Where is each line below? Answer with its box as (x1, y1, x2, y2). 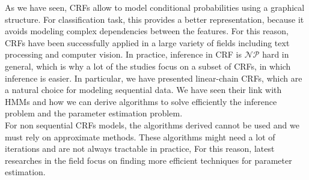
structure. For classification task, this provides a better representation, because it (5, 13, 304, 25)
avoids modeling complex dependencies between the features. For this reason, (5, 25, 289, 37)
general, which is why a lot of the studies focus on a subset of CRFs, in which (5, 59, 291, 72)
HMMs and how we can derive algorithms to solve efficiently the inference (5, 95, 277, 107)
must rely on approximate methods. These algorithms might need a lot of (5, 130, 275, 143)
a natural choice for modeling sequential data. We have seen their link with (5, 83, 282, 96)
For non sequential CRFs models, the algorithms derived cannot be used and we (5, 118, 299, 131)
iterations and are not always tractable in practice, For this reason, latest (5, 142, 275, 155)
